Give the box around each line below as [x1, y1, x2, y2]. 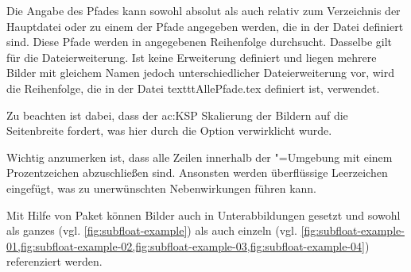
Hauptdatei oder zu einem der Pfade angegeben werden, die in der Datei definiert [6, 17, 404, 34]
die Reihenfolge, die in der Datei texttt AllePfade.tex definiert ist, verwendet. [6, 79, 380, 96]
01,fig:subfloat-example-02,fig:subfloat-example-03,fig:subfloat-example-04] [6, 237, 365, 254]
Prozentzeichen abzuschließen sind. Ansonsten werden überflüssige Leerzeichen [6, 164, 388, 181]
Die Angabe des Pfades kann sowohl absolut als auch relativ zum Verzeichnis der [6, 2, 401, 18]
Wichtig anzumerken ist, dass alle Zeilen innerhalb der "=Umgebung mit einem [6, 148, 393, 165]
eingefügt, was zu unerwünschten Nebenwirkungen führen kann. [6, 179, 316, 196]
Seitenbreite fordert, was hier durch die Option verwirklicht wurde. [6, 122, 332, 139]
